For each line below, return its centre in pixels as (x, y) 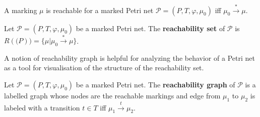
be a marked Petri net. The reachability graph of (155, 85)
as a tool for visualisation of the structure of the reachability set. (104, 68)
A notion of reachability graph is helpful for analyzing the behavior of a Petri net (129, 57)
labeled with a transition (42, 107)
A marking (21, 10)
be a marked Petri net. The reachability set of (150, 28)
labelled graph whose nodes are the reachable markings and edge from (112, 96)
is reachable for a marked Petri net (100, 10)
